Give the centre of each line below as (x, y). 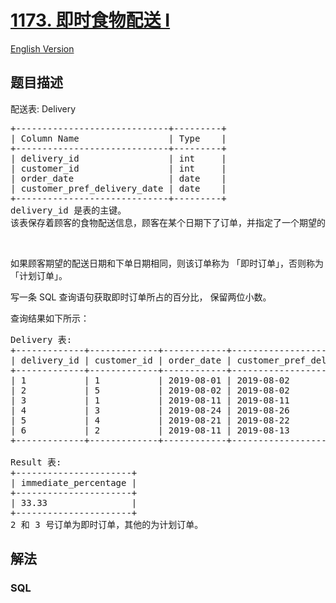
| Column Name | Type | (118, 138)
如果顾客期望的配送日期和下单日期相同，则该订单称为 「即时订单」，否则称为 (167, 263)
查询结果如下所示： (50, 318)
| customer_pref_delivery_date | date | (118, 188)
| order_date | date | (118, 178)
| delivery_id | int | (118, 158)
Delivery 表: (41, 339)
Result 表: (36, 462)
